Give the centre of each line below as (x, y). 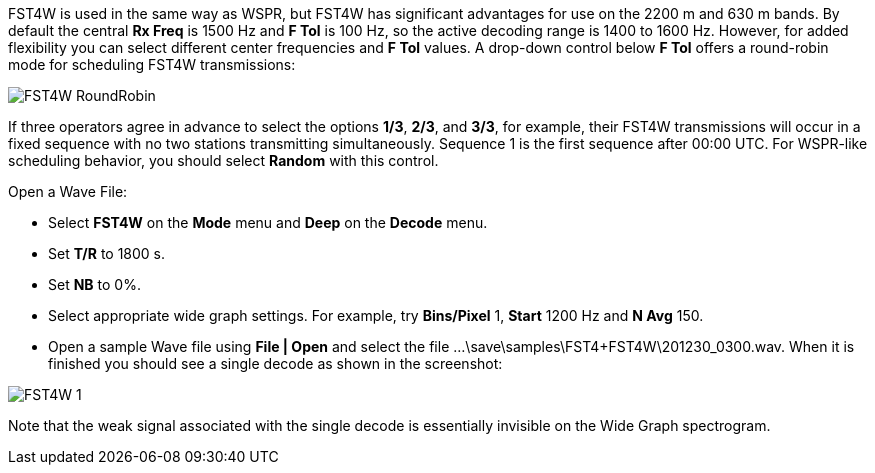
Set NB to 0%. (94, 284)
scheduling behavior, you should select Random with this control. (223, 160)
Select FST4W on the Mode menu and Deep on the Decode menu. (268, 222)
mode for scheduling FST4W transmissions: (152, 64)
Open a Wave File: (68, 191)
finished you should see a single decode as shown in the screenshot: (275, 363)
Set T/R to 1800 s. (107, 253)
